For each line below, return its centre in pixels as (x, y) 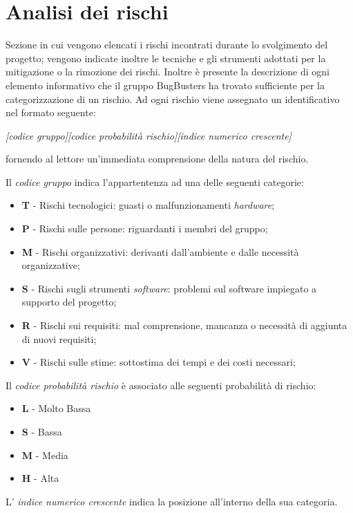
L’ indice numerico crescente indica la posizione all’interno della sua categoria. (172, 501)
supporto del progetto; (69, 302)
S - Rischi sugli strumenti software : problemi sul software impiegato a (169, 288)
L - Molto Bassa (56, 408)
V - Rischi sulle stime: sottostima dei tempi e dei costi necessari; (159, 362)
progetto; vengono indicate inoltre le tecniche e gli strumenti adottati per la (166, 58)
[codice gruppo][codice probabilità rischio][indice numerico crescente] (149, 135)
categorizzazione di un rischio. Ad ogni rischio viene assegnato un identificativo (173, 99)
